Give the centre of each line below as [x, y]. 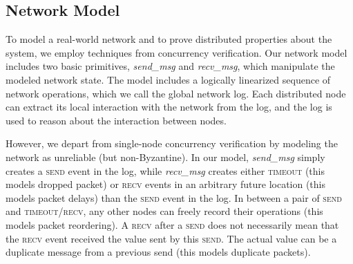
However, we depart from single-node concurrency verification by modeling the [172, 143]
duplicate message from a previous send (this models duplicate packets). [158, 252]
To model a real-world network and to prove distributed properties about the [169, 39]
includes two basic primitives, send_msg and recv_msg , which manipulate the [170, 66]
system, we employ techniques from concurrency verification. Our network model [176, 52]
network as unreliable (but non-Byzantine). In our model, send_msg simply [165, 157]
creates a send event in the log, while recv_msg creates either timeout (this [165, 170]
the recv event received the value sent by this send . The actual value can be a [171, 238]
